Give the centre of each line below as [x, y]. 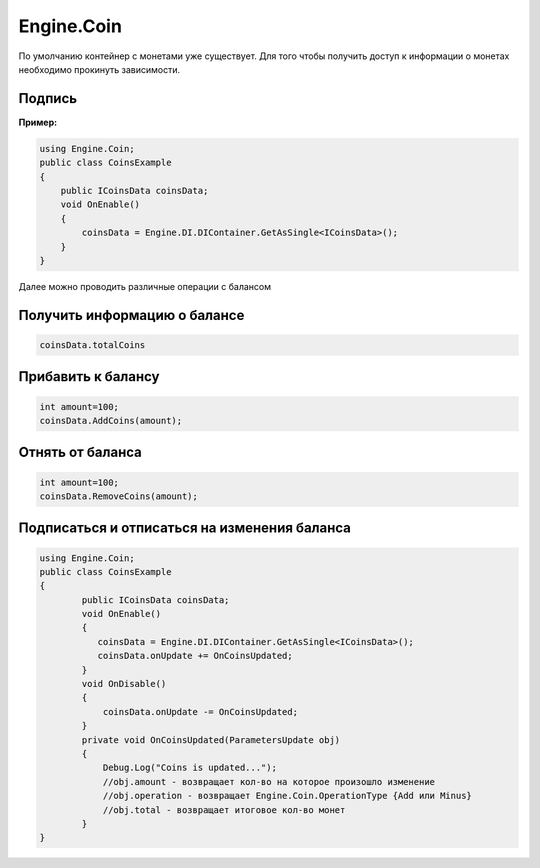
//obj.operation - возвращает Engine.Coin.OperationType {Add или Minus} [287, 796]
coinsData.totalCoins [92, 344]
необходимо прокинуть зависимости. [99, 69]
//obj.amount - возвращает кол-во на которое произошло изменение [268, 781]
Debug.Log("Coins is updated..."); [189, 768]
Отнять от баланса [80, 452]
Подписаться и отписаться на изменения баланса [185, 528]
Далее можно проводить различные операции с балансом [145, 286]
